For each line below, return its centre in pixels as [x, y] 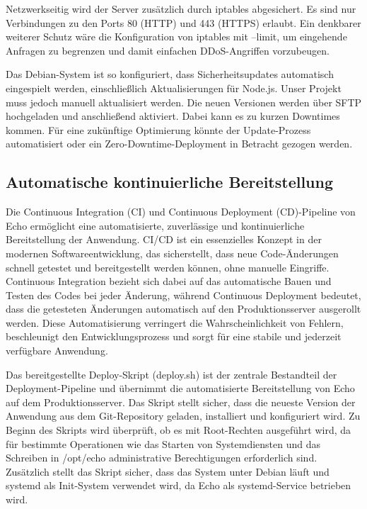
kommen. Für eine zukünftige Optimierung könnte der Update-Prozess [158, 129]
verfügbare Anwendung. [57, 351]
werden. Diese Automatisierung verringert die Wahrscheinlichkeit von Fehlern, [175, 322]
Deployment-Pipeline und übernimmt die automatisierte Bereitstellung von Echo [180, 388]
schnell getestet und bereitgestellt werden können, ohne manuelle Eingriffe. [168, 267]
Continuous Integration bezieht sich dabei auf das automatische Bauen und [169, 281]
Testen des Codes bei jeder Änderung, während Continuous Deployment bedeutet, [183, 295]
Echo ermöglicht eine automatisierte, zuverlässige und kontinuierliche [155, 225]
